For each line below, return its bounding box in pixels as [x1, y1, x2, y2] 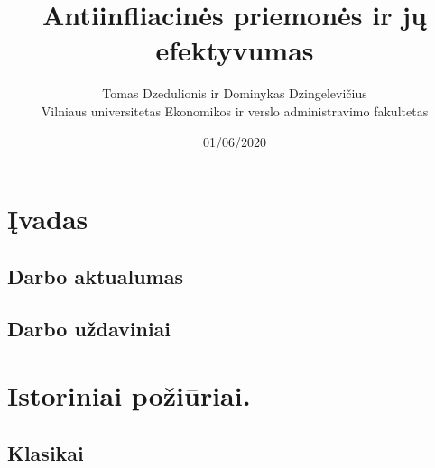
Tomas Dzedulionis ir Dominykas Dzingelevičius [102, 84, 367, 103]
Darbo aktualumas [7, 262, 183, 289]
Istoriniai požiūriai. [7, 377, 251, 414]
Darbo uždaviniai [7, 315, 171, 343]
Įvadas [7, 200, 88, 237]
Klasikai [7, 438, 84, 466]
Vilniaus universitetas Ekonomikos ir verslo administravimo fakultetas [41, 101, 429, 120]
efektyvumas [155, 32, 314, 69]
